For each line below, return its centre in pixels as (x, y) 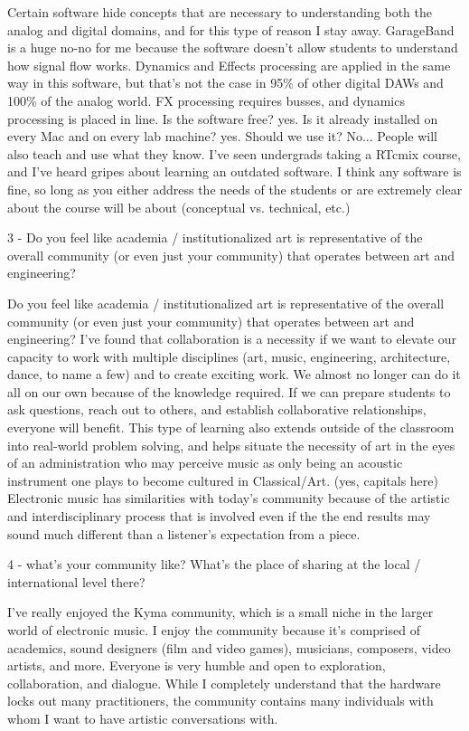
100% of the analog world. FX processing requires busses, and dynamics (206, 100)
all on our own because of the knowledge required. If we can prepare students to (229, 391)
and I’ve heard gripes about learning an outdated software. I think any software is (234, 171)
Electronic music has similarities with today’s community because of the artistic (229, 498)
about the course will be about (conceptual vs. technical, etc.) (179, 207)
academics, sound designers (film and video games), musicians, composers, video (229, 647)
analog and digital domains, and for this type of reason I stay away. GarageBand (231, 29)
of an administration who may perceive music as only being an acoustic (205, 463)
